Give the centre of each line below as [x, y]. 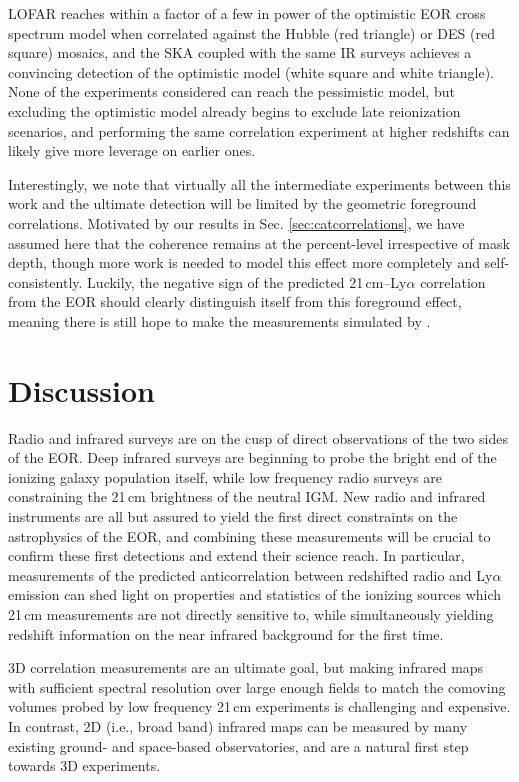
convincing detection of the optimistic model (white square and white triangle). [251, 71]
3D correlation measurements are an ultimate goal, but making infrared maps [246, 667]
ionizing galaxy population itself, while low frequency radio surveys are [225, 476]
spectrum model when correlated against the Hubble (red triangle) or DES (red [251, 32]
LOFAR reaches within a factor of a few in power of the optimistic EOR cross [247, 13]
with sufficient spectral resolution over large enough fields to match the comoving [257, 686]
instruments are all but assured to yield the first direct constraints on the [233, 516]
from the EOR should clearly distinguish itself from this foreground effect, [235, 301]
